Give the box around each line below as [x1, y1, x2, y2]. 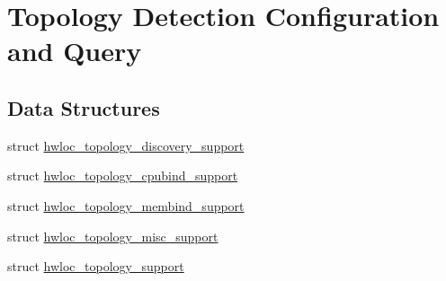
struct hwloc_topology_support [7, 257, 184, 276]
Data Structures [7, 93, 160, 121]
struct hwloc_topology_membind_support [7, 196, 245, 215]
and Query [7, 32, 142, 69]
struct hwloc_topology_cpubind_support [7, 166, 238, 185]
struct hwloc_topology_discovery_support [7, 136, 245, 154]
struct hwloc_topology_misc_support [7, 226, 219, 245]
